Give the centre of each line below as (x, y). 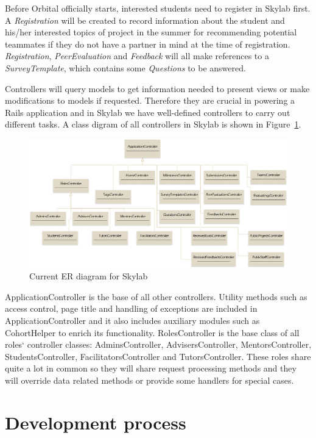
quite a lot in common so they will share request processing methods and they (151, 368)
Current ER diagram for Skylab (89, 276)
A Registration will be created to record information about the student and (145, 20)
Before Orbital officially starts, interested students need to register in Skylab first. (158, 8)
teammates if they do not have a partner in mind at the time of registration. (148, 44)
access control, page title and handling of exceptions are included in (131, 308)
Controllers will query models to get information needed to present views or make (157, 88)
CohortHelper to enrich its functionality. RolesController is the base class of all (152, 332)
